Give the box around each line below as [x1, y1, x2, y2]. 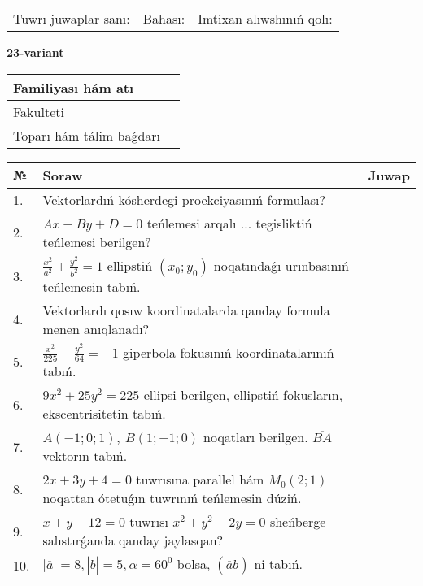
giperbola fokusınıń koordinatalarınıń [123, 342, 334, 362]
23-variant [7, 44, 64, 60]
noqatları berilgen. [203, 428, 308, 447]
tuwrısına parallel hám [136, 470, 264, 489]
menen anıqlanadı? [42, 319, 150, 338]
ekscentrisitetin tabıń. [42, 404, 166, 423]
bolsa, [177, 554, 211, 574]
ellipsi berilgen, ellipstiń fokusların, [143, 385, 343, 405]
